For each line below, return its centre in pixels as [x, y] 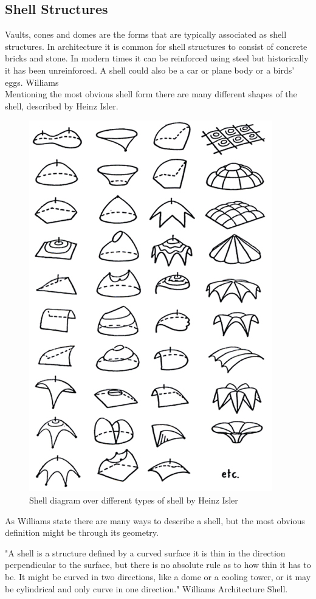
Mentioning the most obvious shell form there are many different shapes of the [151, 94]
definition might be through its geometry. [82, 532]
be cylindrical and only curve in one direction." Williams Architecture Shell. [146, 588]
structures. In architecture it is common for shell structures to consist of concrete [156, 46]
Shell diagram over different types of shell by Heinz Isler [134, 500]
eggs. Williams [32, 82]
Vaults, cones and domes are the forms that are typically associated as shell [146, 34]
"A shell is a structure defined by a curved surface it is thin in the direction [145, 552]
